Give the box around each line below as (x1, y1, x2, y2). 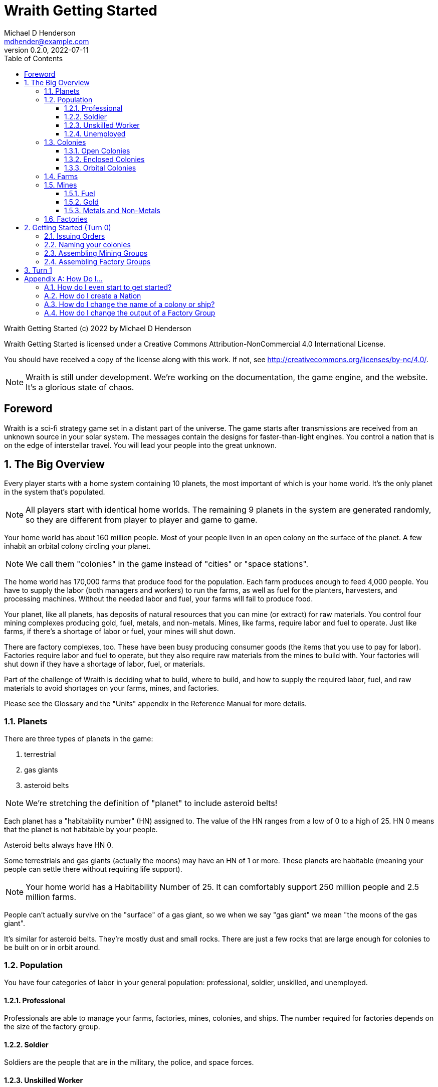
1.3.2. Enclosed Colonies (64, 154, 145, 164)
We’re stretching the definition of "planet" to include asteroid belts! (26, 798, 278, 809)
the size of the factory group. (4, 1022, 100, 1031)
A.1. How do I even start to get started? (44, 282, 172, 291)
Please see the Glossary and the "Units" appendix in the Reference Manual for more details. (4, 699, 307, 708)
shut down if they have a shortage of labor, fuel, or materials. (4, 660, 205, 669)
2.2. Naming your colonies (44, 240, 131, 249)
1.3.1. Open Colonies (64, 146, 130, 155)
